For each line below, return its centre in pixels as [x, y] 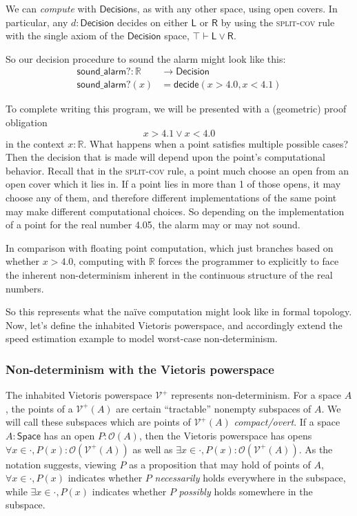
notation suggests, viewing [61, 464]
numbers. [25, 288]
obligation [27, 122]
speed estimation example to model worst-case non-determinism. [142, 338]
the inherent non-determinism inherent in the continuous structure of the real [169, 274]
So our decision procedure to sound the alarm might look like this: [146, 58]
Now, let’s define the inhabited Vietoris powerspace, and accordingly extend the [174, 325]
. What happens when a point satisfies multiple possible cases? [216, 143]
